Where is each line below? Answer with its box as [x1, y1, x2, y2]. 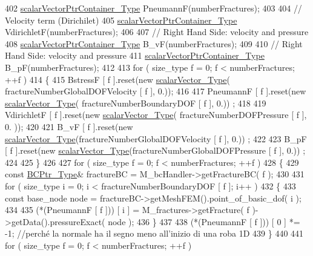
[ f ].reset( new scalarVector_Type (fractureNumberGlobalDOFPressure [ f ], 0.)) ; [5, 144, 306, 157]
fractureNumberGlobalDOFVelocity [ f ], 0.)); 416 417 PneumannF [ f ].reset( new [5, 85, 306, 97]
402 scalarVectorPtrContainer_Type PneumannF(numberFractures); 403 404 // [5, 2, 302, 14]
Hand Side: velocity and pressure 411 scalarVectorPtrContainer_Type [5, 49, 265, 62]
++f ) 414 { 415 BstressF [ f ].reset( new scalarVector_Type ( [5, 73, 230, 85]
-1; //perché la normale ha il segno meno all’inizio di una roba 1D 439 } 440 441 [5, 227, 304, 240]
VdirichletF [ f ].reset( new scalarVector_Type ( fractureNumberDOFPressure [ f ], [5, 108, 307, 121]
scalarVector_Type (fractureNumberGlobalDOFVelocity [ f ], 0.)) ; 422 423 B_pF [5, 132, 307, 145]
